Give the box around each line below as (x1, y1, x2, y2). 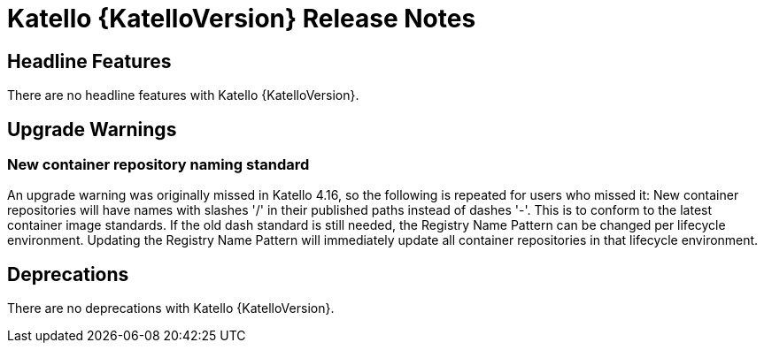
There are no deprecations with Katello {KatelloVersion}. (7, 301, 335, 316)
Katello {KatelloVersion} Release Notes (7, 4, 476, 34)
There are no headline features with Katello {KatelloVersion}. (7, 87, 359, 103)
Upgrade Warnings (7, 118, 177, 141)
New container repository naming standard (7, 156, 310, 174)
